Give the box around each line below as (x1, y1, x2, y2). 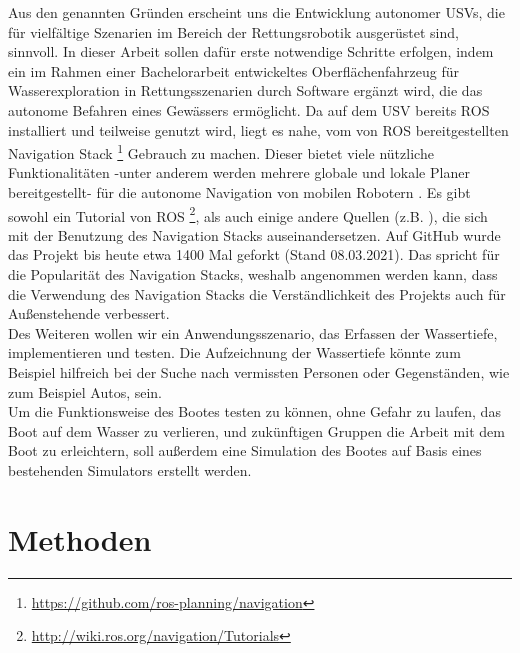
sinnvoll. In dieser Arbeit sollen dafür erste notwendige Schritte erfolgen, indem (8, 41, 494, 62)
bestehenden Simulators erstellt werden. (8, 459, 252, 480)
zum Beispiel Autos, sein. (8, 381, 163, 402)
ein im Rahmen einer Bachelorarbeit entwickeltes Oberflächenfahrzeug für (8, 60, 460, 81)
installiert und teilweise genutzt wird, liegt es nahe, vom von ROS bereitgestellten (8, 119, 509, 140)
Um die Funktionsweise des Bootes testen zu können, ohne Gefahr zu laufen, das (8, 401, 501, 422)
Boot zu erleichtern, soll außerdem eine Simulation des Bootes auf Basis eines (8, 440, 482, 461)
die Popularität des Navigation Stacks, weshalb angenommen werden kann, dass (8, 264, 498, 285)
